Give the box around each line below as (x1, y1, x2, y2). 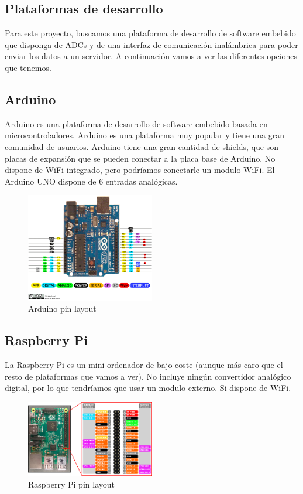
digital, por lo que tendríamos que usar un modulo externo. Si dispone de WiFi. (5, 381, 291, 394)
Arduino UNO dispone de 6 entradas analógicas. (5, 175, 178, 187)
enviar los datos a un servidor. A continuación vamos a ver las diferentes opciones (5, 50, 298, 62)
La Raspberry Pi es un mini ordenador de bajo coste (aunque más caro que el (5, 359, 283, 371)
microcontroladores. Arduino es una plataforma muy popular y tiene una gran (5, 129, 285, 141)
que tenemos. (5, 61, 51, 73)
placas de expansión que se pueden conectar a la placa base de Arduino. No (5, 152, 276, 164)
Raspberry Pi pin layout (28, 478, 115, 490)
